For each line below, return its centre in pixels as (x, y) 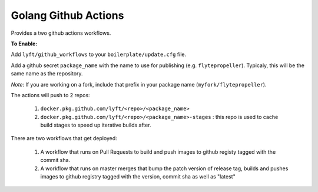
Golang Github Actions (67, 15)
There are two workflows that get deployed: (64, 138)
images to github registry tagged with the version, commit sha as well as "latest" (138, 177)
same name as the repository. (47, 74)
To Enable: (24, 44)
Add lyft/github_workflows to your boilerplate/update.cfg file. (99, 54)
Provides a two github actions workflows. (61, 33)
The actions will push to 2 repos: (51, 95)
